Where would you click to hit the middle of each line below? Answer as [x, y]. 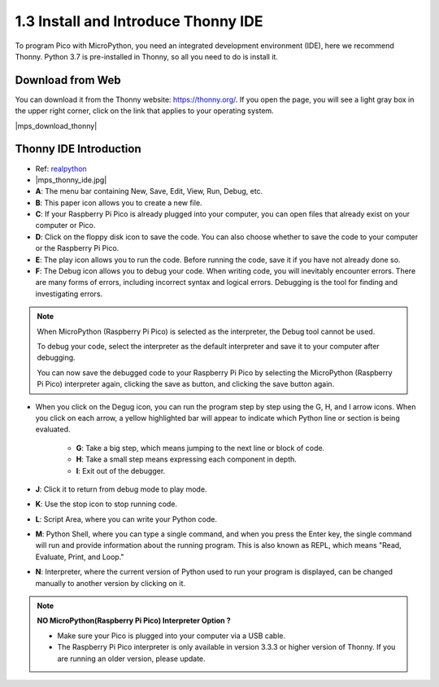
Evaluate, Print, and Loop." [80, 557]
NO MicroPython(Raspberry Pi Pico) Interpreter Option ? [134, 621]
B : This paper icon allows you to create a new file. [119, 203]
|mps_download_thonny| [56, 125]
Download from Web [68, 80]
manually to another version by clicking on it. [111, 583]
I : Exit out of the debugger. [121, 470]
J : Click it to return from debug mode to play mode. [121, 489]
